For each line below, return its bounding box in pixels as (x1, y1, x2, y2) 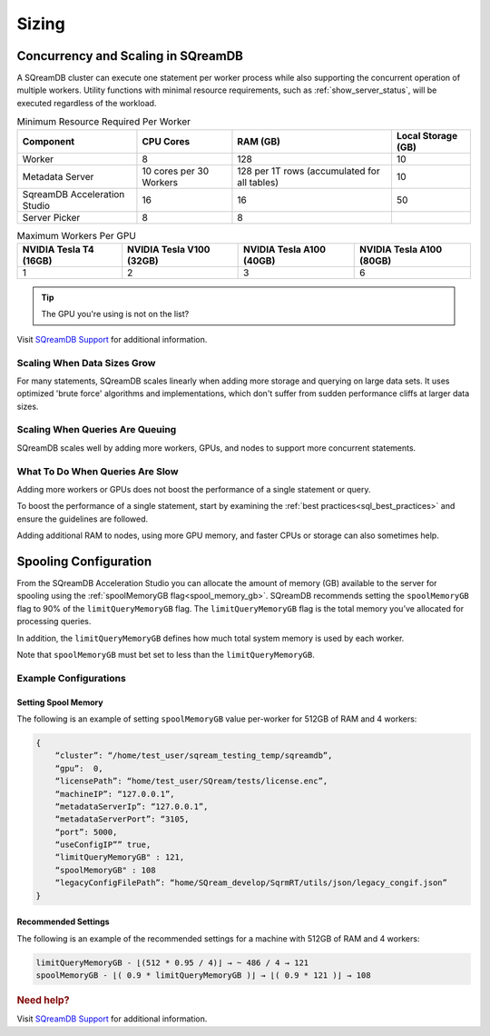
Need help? (16, 993, 70, 1006)
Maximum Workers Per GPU (16, 229, 136, 242)
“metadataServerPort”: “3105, (54, 814, 190, 824)
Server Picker (22, 211, 81, 224)
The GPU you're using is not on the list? (41, 309, 190, 320)
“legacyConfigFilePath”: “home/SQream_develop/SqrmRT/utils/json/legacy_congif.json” (54, 878, 448, 888)
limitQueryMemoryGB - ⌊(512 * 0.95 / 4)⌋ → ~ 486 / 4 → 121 (35, 957, 309, 968)
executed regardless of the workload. (16, 97, 157, 108)
